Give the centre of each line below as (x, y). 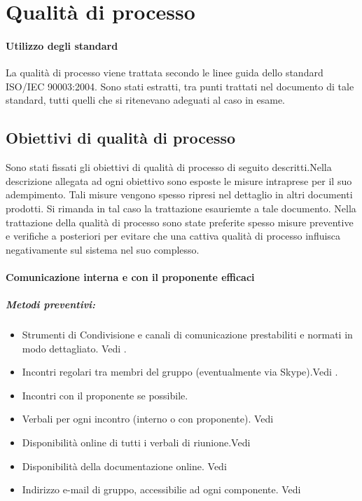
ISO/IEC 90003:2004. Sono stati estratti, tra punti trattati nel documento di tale (180, 86)
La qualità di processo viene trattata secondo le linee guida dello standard (165, 73)
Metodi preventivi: (51, 304)
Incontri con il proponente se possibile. (105, 395)
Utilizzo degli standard (62, 45)
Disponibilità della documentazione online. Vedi (124, 466)
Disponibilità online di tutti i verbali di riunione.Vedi (136, 442)
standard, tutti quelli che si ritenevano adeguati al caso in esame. (145, 100)
